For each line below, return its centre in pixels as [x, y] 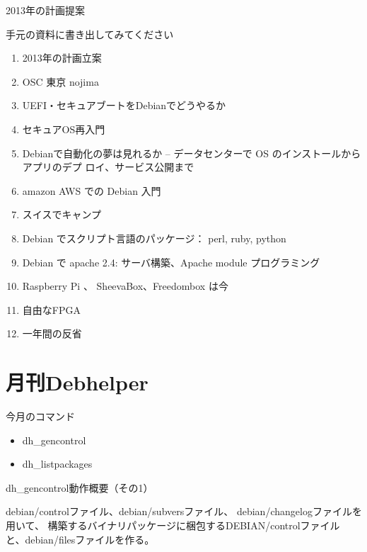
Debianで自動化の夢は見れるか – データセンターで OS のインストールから [192, 153]
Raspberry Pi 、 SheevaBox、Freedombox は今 [125, 286]
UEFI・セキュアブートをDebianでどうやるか [124, 105]
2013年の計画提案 [45, 10]
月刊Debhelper [77, 382]
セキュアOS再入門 [64, 129]
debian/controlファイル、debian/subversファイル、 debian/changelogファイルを [184, 511]
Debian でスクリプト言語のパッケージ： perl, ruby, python [154, 238]
